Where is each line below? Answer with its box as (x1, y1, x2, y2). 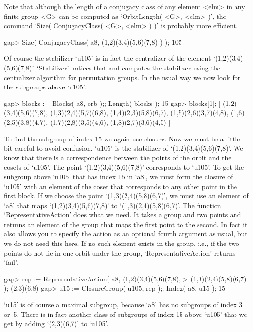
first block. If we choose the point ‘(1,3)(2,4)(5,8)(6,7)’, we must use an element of (4, 191, 249, 201)
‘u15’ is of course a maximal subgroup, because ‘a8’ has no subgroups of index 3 (4, 299, 243, 310)
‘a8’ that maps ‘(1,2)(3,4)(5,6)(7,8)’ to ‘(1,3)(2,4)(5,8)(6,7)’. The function (4, 200, 221, 210)
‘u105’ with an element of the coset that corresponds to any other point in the (4, 181, 237, 191)
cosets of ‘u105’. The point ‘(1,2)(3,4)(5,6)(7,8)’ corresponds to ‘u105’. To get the (4, 162, 244, 172)
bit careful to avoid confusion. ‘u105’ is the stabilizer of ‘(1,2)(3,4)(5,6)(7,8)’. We (4, 143, 243, 153)
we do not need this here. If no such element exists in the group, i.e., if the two (4, 238, 239, 248)
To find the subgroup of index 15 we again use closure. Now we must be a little (4, 133, 240, 143)
